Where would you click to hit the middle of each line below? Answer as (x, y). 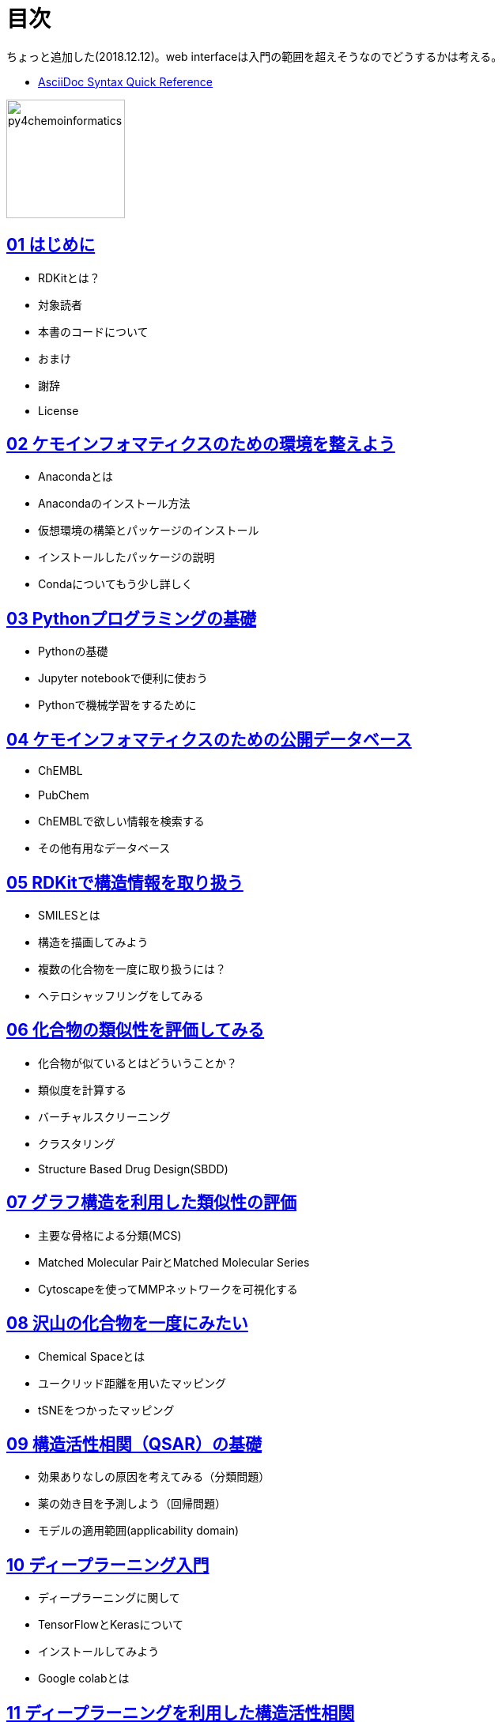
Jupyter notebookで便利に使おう (123, 678)
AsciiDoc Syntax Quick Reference (125, 81)
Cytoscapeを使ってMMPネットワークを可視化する (168, 1289)
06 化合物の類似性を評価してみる (136, 1030)
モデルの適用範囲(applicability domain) (139, 1531)
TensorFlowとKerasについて (111, 1625)
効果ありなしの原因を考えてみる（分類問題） (154, 1477)
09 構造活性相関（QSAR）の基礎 (134, 1444)
